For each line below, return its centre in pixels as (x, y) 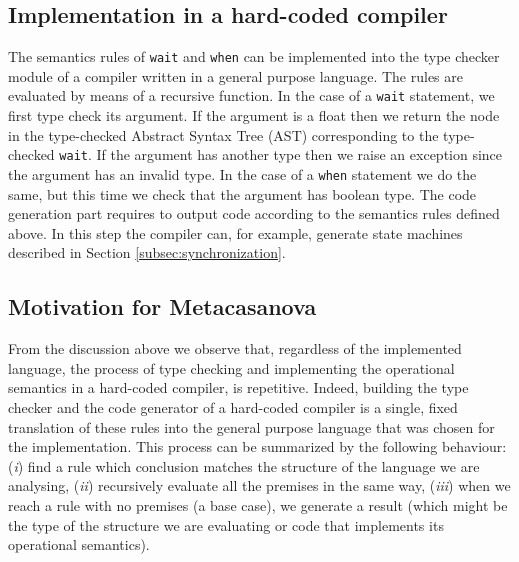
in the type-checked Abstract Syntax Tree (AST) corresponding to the (223, 134)
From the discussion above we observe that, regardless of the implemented (235, 348)
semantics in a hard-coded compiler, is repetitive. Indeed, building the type (238, 387)
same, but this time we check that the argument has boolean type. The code (242, 193)
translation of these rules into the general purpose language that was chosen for (251, 426)
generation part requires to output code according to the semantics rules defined (254, 213)
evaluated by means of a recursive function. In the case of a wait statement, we (251, 95)
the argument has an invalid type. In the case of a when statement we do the (242, 173)
